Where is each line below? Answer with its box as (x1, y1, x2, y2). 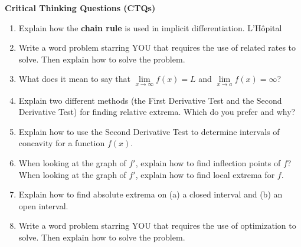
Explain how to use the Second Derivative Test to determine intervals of (18, 125, 280, 137)
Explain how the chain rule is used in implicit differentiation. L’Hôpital (18, 21, 282, 34)
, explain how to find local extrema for (135, 168, 275, 180)
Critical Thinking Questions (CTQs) (5, 2, 156, 14)
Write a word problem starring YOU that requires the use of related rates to (18, 41, 296, 54)
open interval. (18, 199, 68, 212)
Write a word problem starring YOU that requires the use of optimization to (18, 219, 296, 232)
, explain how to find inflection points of (135, 156, 281, 169)
